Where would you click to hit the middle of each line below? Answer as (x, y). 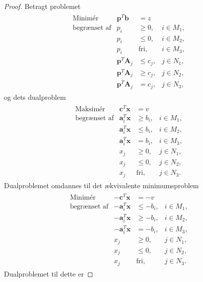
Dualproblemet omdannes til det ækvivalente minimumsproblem (101, 185)
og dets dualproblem (35, 97)
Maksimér (90, 109)
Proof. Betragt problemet (42, 6)
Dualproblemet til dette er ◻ (49, 273)
